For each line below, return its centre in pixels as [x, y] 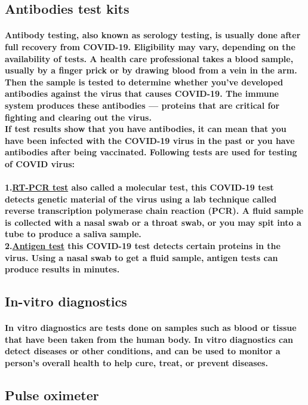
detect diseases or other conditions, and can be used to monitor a [143, 351]
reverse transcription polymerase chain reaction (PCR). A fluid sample [154, 211]
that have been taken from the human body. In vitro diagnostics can [149, 339]
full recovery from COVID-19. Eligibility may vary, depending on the [150, 46]
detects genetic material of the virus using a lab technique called [141, 199]
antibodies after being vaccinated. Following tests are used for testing [151, 152]
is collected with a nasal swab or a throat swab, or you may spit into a [153, 222]
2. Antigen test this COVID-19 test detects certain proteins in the [143, 246]
